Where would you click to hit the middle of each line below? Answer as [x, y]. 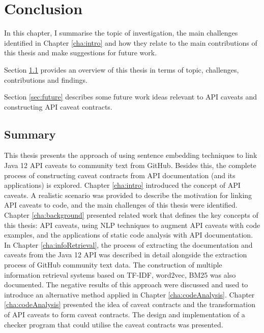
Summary [30, 134]
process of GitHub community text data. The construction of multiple [113, 265]
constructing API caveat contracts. [58, 106]
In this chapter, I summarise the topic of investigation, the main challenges [121, 33]
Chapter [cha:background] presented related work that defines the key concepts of [131, 215]
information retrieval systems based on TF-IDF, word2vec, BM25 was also [120, 274]
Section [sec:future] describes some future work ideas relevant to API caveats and [131, 97]
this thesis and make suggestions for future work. [81, 53]
